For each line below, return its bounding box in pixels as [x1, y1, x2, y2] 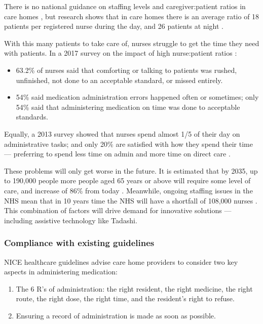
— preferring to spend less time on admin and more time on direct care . [4, 148, 231, 159]
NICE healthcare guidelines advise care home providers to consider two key [4, 256, 238, 267]
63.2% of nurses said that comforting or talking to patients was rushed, [16, 64, 237, 75]
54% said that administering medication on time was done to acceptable [16, 101, 240, 112]
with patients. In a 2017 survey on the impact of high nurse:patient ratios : [4, 48, 237, 58]
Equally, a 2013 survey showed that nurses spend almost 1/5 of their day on [4, 128, 240, 139]
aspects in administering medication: [4, 266, 118, 277]
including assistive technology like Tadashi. [4, 215, 137, 225]
